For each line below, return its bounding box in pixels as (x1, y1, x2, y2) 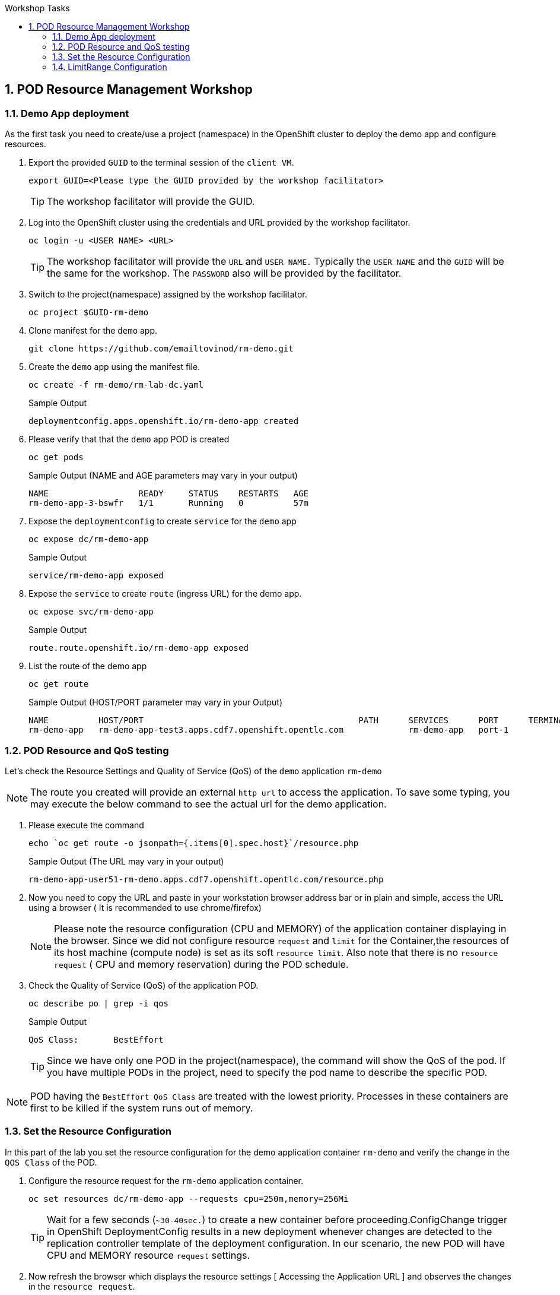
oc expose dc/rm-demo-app (28, 534, 149, 544)
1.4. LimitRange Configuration (52, 62, 167, 72)
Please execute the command (28, 819, 144, 830)
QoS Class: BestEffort (28, 1034, 164, 1044)
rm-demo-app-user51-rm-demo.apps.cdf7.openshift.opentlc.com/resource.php (28, 874, 384, 884)
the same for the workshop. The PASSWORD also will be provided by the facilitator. (47, 267, 402, 280)
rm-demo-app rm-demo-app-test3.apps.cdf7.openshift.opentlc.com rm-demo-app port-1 (28, 725, 509, 735)
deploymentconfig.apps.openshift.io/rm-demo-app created (28, 416, 299, 426)
